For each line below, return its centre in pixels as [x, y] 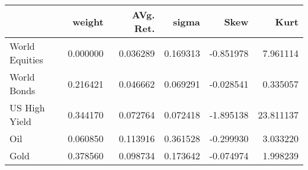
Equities [26, 60]
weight [88, 21]
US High [27, 108]
